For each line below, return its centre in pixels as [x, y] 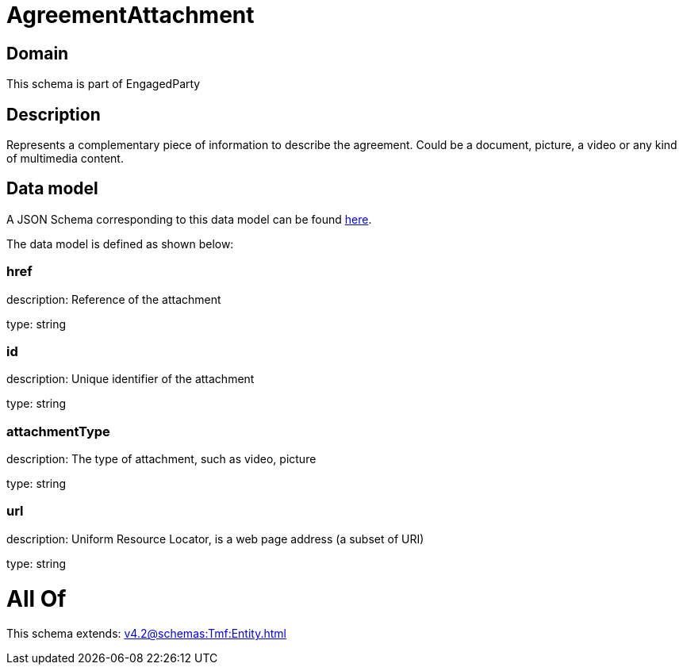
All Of [36, 598]
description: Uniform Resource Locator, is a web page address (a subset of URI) [215, 539]
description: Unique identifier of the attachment [130, 379]
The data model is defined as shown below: [120, 243]
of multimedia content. [65, 159]
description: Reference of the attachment [114, 299]
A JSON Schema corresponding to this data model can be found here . [189, 219]
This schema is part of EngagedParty [104, 84]
